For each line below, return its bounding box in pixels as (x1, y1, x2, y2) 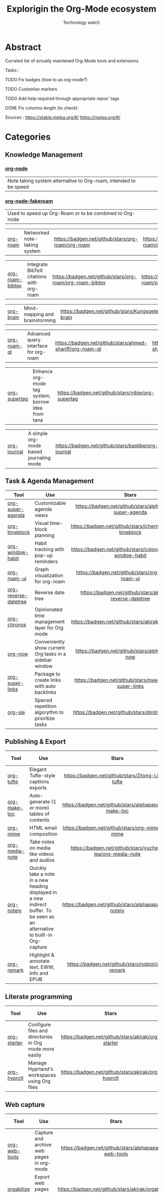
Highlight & (29, 952, 55, 958)
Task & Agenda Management (5, 477, 94, 485)
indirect (29, 901, 47, 908)
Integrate (27, 261, 48, 268)
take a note (29, 871, 55, 878)
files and (28, 1028, 48, 1034)
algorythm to (34, 709, 64, 716)
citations (27, 273, 47, 280)
